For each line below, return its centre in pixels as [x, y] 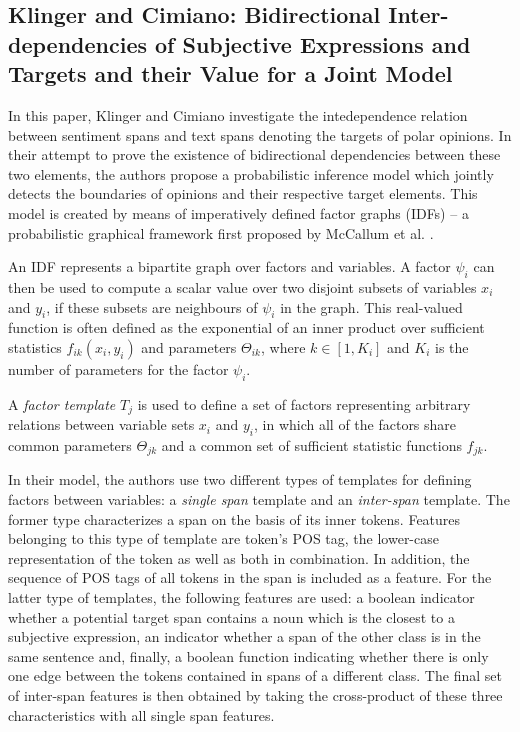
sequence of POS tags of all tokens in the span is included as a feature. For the [250, 577]
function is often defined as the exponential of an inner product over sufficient [246, 327]
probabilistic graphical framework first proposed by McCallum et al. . [221, 232]
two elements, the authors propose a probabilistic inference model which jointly [251, 173]
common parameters [70, 444]
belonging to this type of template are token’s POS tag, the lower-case [223, 538]
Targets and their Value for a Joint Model [230, 73]
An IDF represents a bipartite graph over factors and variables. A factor [229, 266]
